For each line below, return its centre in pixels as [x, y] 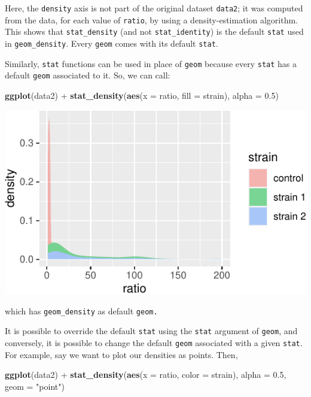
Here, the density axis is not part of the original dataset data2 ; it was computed [154, 8]
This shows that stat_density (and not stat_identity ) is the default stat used [154, 31]
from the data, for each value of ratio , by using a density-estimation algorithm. [151, 19]
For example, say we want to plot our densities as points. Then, [121, 354]
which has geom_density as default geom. [81, 310]
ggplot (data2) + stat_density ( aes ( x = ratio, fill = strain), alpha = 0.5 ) [142, 95]
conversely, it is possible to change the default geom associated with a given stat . [154, 342]
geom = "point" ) [35, 386]
